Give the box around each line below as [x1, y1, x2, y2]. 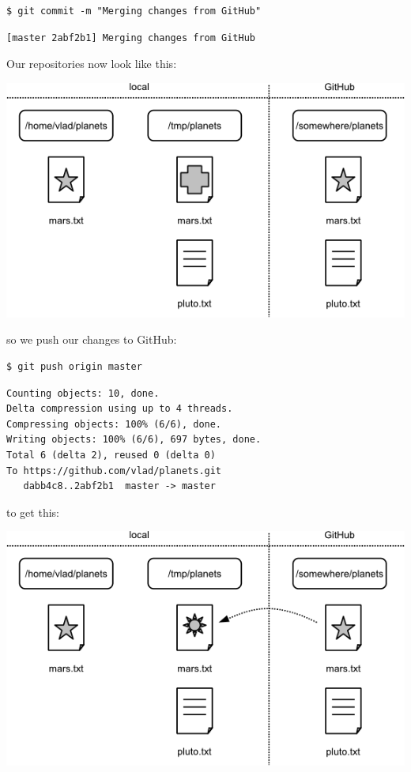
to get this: [6, 503, 59, 520]
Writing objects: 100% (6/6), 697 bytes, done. [6, 434, 262, 446]
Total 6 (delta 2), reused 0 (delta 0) [6, 449, 216, 461]
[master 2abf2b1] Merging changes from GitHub [6, 32, 255, 43]
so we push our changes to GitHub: [6, 331, 177, 348]
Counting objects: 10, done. [6, 387, 160, 399]
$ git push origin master [6, 360, 142, 372]
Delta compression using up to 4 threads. [6, 403, 233, 415]
